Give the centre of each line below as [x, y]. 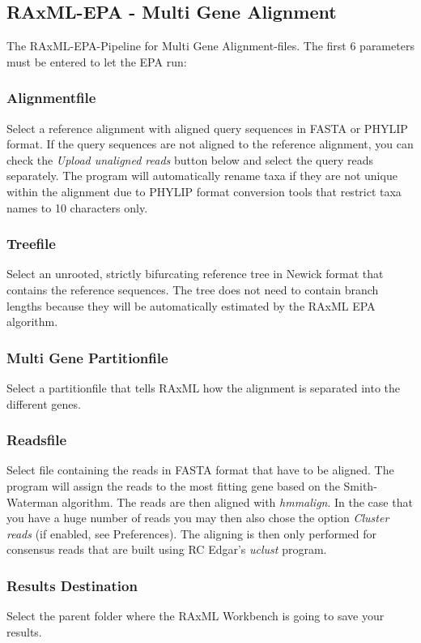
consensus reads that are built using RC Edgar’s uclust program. [167, 549]
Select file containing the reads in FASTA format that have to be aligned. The [200, 470]
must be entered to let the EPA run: [97, 61]
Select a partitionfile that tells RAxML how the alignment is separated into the [204, 387]
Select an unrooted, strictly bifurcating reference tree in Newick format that [195, 274]
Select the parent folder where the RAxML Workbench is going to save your [196, 616]
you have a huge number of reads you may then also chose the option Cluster [198, 518]
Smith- [360, 485]
